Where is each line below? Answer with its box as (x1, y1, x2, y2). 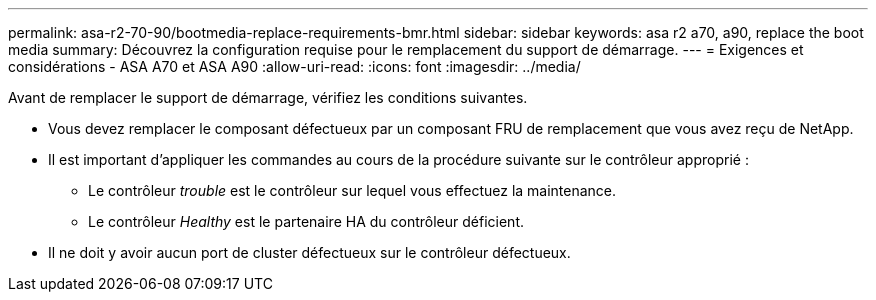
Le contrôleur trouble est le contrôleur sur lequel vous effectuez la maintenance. (88, 182, 617, 199)
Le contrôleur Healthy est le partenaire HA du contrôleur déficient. (88, 213, 524, 230)
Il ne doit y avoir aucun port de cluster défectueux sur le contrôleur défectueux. (48, 244, 571, 261)
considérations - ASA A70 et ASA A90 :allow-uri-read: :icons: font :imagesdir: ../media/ (8, 58, 581, 75)
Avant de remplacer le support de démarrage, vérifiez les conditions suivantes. (8, 89, 528, 106)
